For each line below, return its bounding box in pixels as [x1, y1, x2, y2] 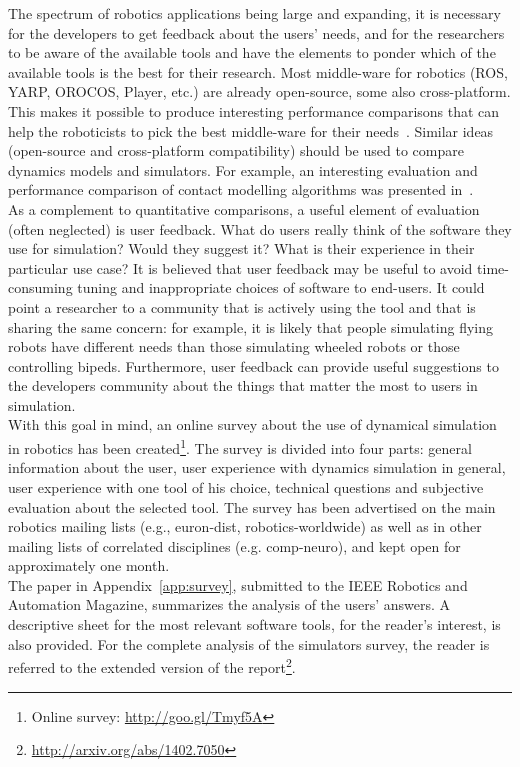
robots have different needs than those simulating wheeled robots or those [8, 336, 460, 357]
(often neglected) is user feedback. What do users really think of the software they [8, 218, 512, 239]
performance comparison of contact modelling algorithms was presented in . [8, 179, 474, 200]
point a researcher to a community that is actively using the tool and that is [8, 296, 476, 317]
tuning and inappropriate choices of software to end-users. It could [77, 277, 485, 298]
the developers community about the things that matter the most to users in [8, 375, 478, 396]
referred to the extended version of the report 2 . [8, 654, 296, 677]
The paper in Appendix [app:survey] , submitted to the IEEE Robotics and [8, 574, 468, 595]
